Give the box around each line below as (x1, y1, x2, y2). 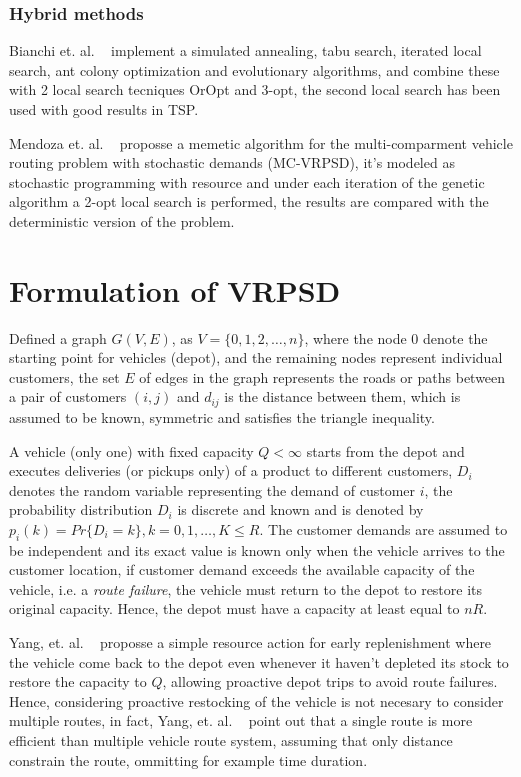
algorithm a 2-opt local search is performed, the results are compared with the (9, 191, 489, 212)
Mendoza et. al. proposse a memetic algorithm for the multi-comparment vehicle (9, 132, 513, 153)
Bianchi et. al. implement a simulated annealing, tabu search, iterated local (9, 40, 482, 61)
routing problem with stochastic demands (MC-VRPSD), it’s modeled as (9, 152, 455, 173)
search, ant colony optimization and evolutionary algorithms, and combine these (9, 59, 500, 80)
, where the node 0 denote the (304, 327, 488, 348)
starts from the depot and (306, 440, 465, 461)
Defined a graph (9, 327, 107, 348)
